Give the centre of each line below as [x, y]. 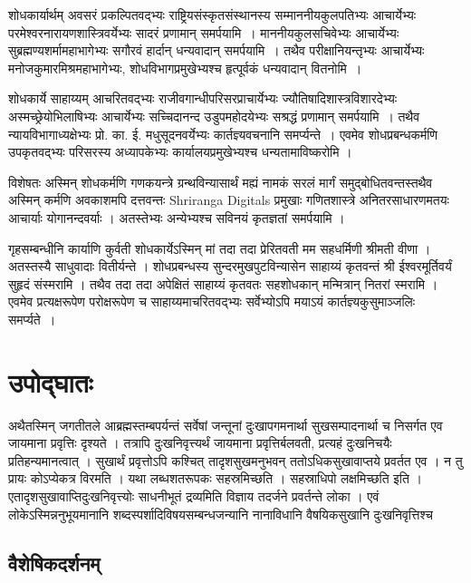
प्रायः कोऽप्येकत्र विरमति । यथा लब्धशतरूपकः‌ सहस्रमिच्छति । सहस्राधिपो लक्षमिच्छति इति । [215, 478]
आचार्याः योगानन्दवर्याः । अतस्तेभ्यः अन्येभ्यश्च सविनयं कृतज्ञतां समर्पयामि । [177, 217]
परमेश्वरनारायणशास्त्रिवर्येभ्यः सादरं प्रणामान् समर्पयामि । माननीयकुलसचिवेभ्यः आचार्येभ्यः [204, 32]
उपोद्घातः [51, 381]
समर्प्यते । [32, 319]
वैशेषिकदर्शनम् [54, 563]
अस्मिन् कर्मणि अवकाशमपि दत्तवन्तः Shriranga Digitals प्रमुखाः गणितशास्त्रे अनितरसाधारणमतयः [229, 200]
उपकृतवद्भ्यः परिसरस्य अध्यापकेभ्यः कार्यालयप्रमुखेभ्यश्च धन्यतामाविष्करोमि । [180, 152]
